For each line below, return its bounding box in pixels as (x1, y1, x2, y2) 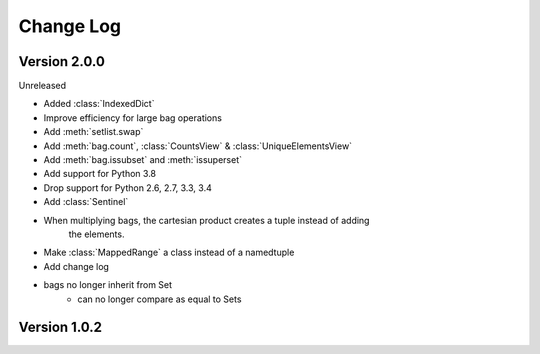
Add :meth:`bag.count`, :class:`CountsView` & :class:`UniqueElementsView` (43, 140, 353, 152)
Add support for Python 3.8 (43, 168, 157, 180)
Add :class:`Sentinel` (43, 196, 129, 208)
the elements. (68, 228, 125, 240)
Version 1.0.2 (18, 319, 103, 336)
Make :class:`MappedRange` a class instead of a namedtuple (43, 246, 295, 259)
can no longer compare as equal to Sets (77, 293, 242, 305)
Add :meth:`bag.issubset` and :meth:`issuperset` (43, 154, 243, 166)
